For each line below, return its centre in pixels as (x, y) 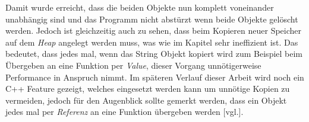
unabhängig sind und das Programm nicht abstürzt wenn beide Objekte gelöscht (152, 19)
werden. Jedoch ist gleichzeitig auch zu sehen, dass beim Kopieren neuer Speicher (154, 30)
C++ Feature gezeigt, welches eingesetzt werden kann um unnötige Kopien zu (148, 89)
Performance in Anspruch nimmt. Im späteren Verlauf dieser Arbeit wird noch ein (155, 77)
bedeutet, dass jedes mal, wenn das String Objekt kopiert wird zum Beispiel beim (154, 54)
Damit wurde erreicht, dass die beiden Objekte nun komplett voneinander (140, 7)
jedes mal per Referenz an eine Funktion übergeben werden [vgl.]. (124, 112)
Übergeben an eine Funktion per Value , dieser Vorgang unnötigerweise (133, 65)
